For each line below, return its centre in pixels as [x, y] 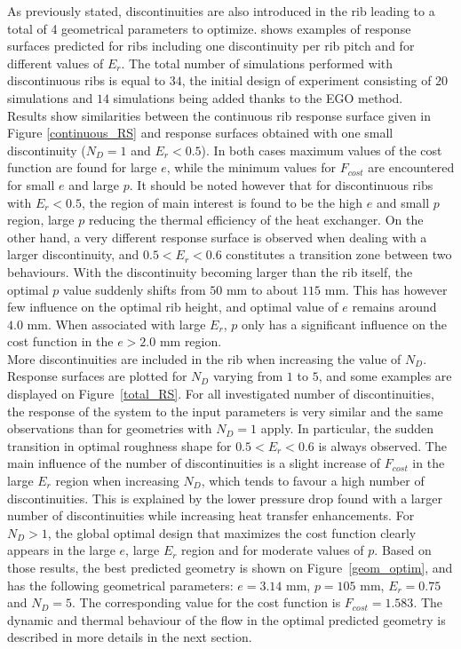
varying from [248, 376]
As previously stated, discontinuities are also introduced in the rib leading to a [221, 11]
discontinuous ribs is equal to [87, 80]
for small [31, 184]
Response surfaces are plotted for [97, 376]
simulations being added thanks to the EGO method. [258, 97]
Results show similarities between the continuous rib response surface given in [219, 115]
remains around [394, 307]
